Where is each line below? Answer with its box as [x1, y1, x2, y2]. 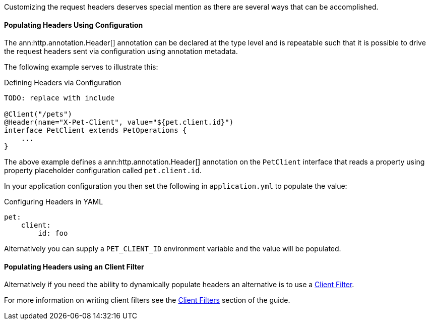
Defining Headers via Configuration [4, 78, 121, 87]
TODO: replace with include [4, 94, 115, 102]
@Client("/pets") [4, 110, 72, 119]
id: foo [38, 229, 68, 238]
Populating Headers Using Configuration [4, 20, 143, 29]
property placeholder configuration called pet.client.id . [4, 166, 202, 175]
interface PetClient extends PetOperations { [4, 126, 187, 135]
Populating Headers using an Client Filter [4, 262, 144, 271]
